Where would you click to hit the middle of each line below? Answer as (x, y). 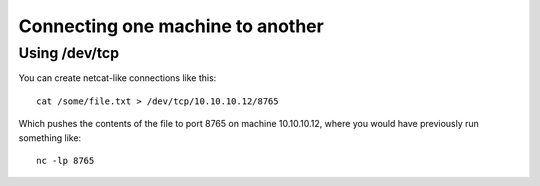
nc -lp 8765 (65, 160)
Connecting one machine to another (171, 26)
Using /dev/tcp (69, 53)
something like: (50, 137)
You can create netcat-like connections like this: (117, 78)
